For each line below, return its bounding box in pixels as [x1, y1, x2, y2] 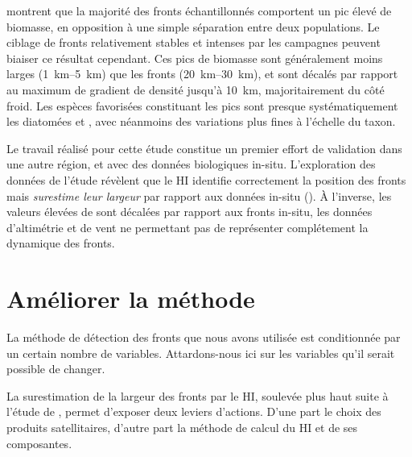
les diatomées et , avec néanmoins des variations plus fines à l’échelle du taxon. [6, 113, 396, 130]
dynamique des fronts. [6, 235, 115, 251]
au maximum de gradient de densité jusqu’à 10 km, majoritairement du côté [6, 81, 385, 98]
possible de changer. [6, 360, 105, 377]
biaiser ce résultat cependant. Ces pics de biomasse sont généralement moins [6, 49, 383, 66]
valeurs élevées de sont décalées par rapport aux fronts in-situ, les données [6, 203, 373, 220]
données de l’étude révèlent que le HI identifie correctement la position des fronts [6, 171, 406, 188]
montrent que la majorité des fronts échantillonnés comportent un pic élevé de [6, 2, 392, 19]
